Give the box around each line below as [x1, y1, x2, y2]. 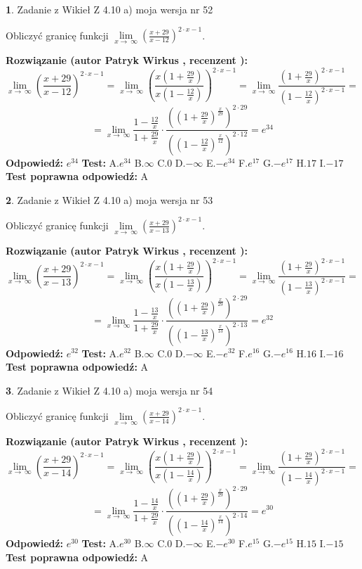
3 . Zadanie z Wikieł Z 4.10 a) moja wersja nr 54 [6, 383, 213, 397]
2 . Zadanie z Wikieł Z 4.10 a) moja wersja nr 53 [6, 192, 213, 207]
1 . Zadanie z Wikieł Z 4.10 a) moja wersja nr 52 [6, 2, 213, 16]
